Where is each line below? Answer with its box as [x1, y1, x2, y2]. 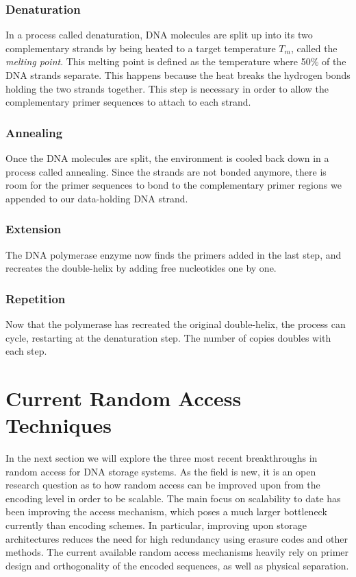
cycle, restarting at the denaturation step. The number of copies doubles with [5, 330, 331, 344]
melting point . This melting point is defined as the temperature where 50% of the [5, 54, 346, 69]
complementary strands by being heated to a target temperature [5, 40, 276, 55]
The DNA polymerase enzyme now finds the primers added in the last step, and [5, 247, 342, 261]
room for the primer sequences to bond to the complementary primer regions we [5, 178, 342, 192]
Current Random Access [5, 384, 242, 412]
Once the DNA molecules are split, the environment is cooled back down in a [5, 151, 329, 165]
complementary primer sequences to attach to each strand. [5, 95, 251, 109]
